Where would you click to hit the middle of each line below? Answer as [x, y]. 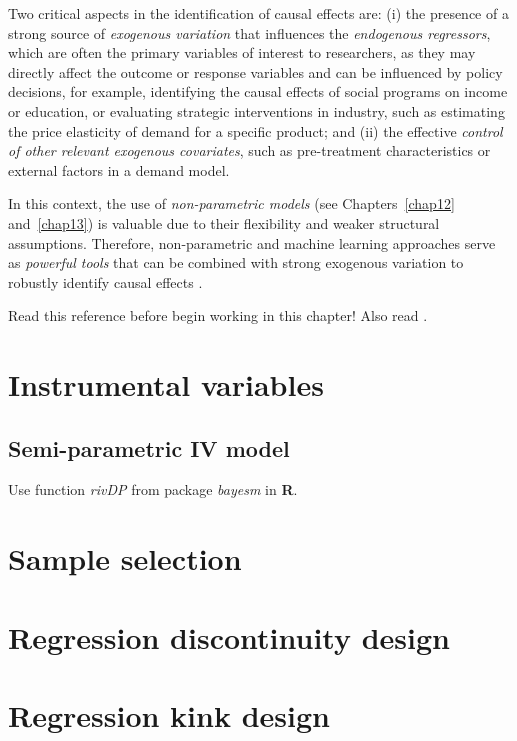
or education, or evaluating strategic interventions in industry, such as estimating [256, 110]
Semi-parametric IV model [149, 447]
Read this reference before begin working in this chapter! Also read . [218, 315]
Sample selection [125, 558]
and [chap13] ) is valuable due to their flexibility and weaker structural [224, 222]
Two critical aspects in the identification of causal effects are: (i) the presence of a [258, 13]
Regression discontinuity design [229, 636]
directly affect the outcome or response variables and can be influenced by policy [255, 71]
